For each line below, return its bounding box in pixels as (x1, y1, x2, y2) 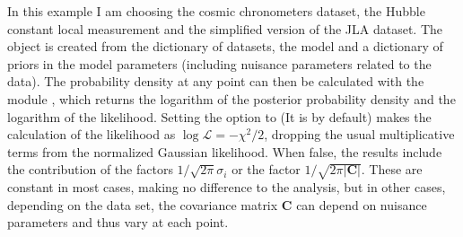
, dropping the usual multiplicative (264, 125, 455, 144)
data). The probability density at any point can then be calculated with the (7, 72, 424, 91)
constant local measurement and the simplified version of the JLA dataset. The (7, 19, 442, 38)
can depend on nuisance (296, 195, 427, 214)
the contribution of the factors (7, 160, 173, 179)
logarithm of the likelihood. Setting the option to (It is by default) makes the (7, 107, 432, 126)
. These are (361, 160, 423, 179)
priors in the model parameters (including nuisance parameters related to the (7, 54, 432, 73)
